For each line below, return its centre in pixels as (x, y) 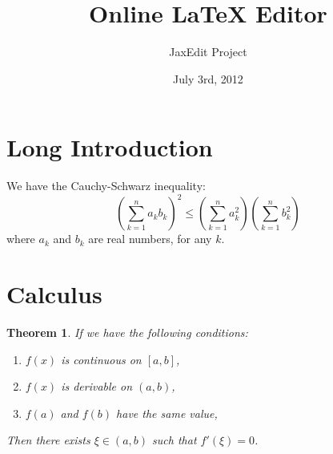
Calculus (54, 294)
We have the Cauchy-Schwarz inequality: (106, 186)
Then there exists (48, 440)
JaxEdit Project (208, 52)
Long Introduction (110, 147)
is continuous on (101, 359)
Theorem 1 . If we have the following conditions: (127, 332)
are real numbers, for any (150, 239)
